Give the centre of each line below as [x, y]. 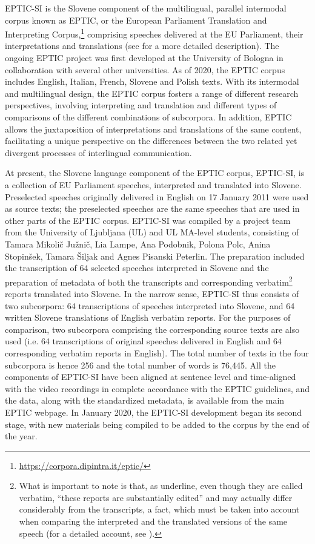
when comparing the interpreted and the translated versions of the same [153, 521]
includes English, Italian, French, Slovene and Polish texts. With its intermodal [152, 81]
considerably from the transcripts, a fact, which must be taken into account [159, 509]
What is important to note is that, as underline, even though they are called [161, 486]
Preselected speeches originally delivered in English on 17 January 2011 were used [157, 196]
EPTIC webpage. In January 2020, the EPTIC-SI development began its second [153, 412]
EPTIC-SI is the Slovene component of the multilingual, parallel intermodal [146, 8]
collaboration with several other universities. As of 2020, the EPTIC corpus [145, 69]
